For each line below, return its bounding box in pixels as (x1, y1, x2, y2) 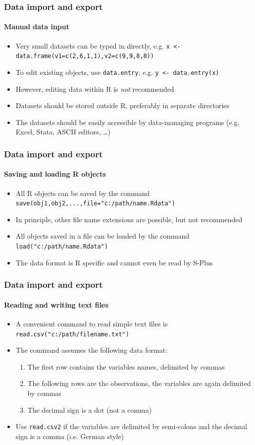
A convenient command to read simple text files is (15, 318, 168, 328)
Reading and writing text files (4, 299, 108, 310)
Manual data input (4, 21, 69, 32)
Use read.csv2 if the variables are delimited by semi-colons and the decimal (15, 421, 248, 432)
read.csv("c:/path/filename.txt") (15, 330, 129, 338)
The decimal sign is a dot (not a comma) (27, 404, 152, 415)
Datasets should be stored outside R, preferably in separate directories (15, 100, 230, 111)
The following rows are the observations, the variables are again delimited (27, 378, 251, 388)
